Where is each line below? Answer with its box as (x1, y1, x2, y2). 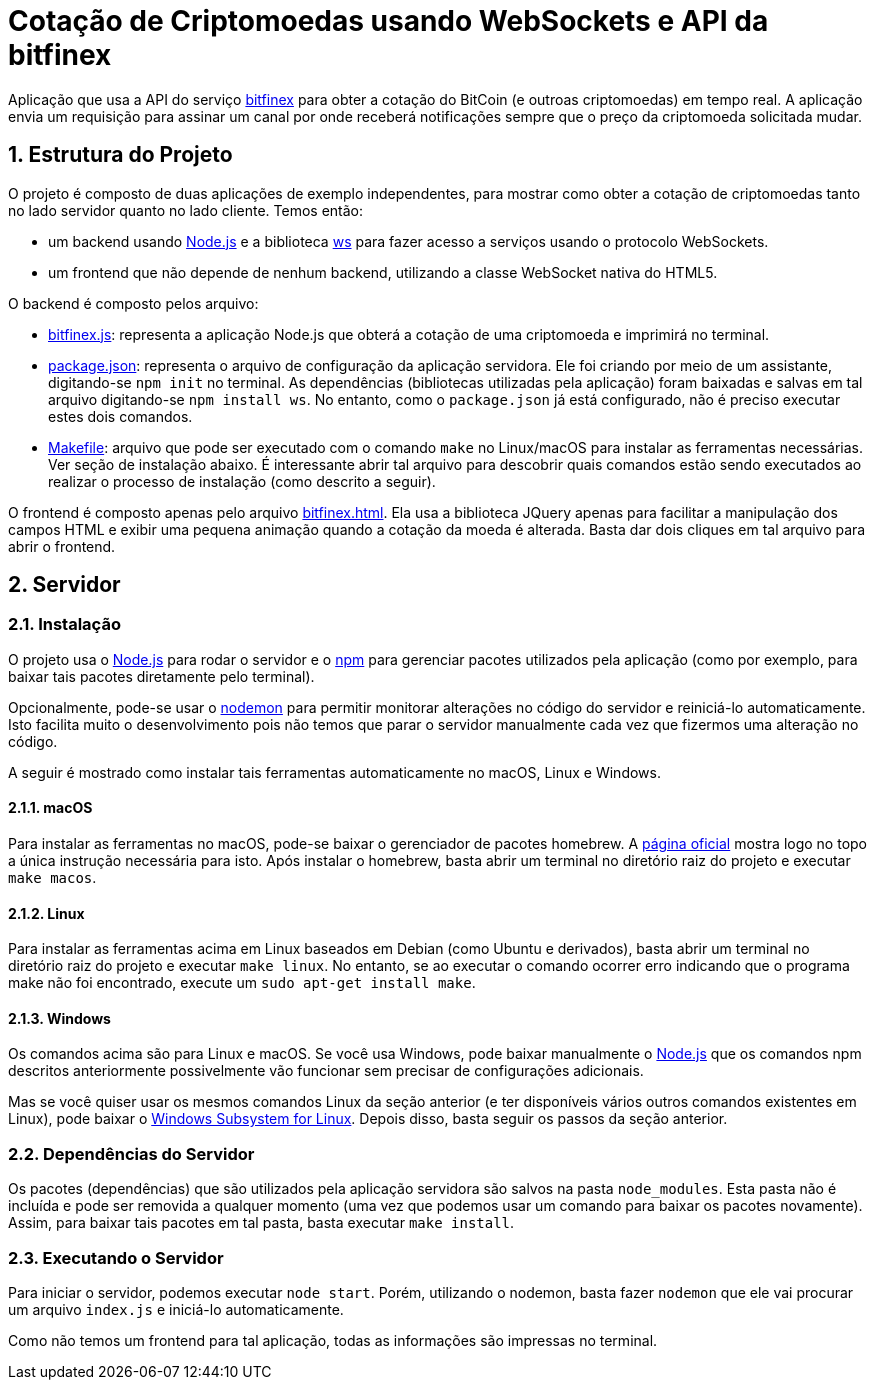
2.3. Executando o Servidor (8, 1247, 224, 1268)
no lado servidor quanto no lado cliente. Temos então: (8, 201, 364, 219)
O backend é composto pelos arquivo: (8, 294, 259, 312)
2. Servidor (8, 572, 121, 598)
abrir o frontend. (8, 537, 116, 555)
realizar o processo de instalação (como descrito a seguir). (48, 472, 436, 490)
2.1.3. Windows (8, 1009, 111, 1027)
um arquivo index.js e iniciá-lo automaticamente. (8, 1300, 344, 1318)
